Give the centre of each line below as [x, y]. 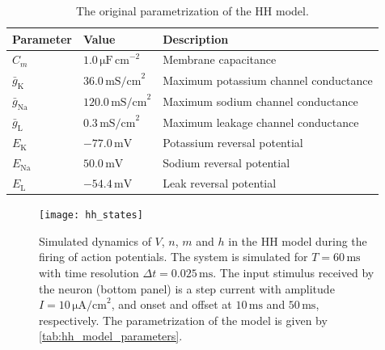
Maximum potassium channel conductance [268, 80]
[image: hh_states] [91, 215]
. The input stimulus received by [294, 273]
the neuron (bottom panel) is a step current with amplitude [187, 288]
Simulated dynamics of [95, 240]
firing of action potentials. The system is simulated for [173, 257]
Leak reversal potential [220, 183]
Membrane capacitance [220, 59]
